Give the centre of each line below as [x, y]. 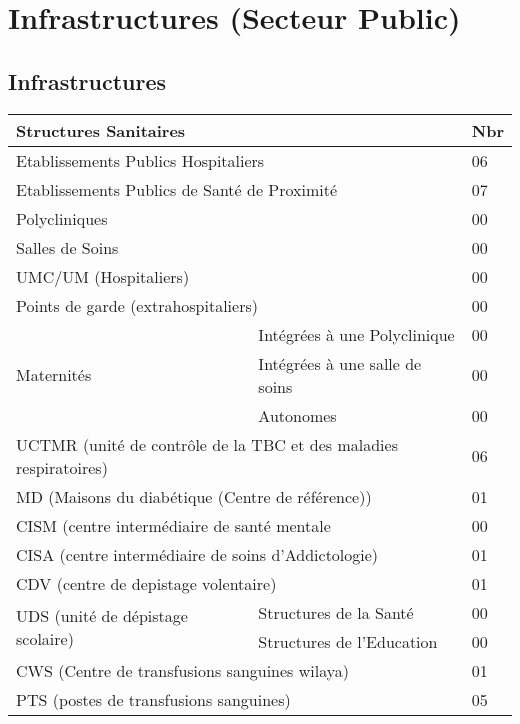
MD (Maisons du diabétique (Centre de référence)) [194, 496]
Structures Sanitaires [101, 130]
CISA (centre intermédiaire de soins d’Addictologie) [197, 554]
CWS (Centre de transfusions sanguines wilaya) [182, 670]
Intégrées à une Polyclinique [356, 334]
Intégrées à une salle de [340, 363]
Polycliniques [62, 218]
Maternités [54, 375]
